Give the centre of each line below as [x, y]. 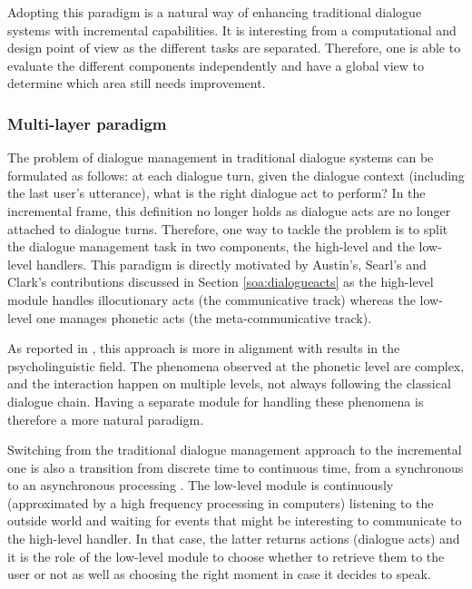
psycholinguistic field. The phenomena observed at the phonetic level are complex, [236, 365]
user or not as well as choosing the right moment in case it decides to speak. [219, 574]
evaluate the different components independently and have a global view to [216, 65]
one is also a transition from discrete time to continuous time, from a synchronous [236, 467]
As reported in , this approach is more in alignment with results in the [204, 348]
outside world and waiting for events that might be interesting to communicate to [235, 520]
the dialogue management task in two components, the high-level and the [211, 246]
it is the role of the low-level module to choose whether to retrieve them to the [226, 556]
